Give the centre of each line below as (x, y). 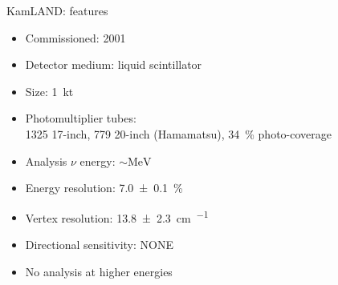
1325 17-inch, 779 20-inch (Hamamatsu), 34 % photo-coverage (178, 133)
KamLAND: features (57, 10)
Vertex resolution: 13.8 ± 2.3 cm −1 (117, 216)
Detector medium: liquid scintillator (114, 64)
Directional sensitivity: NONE (99, 244)
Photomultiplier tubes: (81, 118)
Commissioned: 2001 (75, 37)
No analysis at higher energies (99, 271)
